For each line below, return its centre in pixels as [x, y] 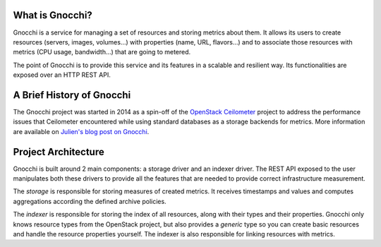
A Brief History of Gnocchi [72, 95]
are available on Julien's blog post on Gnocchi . [81, 131]
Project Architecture [59, 152]
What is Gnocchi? [53, 15]
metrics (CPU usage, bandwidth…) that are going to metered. [102, 52]
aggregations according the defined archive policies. [90, 201]
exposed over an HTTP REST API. [62, 75]
